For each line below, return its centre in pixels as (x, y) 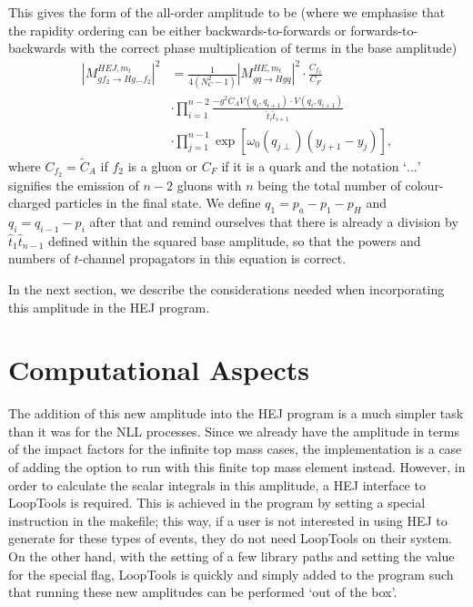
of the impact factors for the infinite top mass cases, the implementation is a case (235, 449)
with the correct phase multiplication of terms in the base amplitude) (264, 48)
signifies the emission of (74, 185)
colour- (424, 185)
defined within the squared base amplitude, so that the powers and (235, 240)
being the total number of (329, 185)
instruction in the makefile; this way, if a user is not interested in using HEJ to (228, 520)
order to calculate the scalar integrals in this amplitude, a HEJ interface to (217, 484)
